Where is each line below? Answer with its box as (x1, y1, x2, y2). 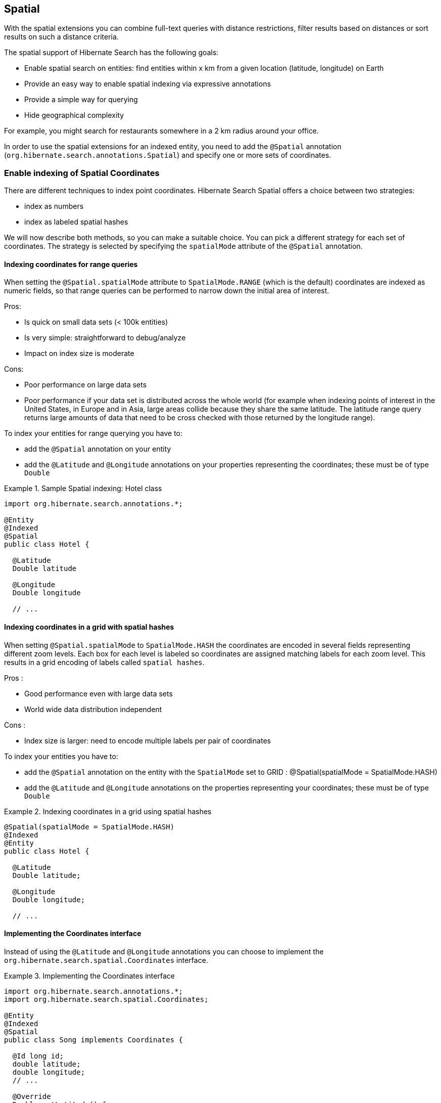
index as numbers (24, 202, 84, 211)
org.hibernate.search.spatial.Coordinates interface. (4, 955, 208, 964)
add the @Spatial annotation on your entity (24, 445, 171, 454)
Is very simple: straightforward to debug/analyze (24, 333, 186, 342)
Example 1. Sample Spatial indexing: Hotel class (4, 484, 162, 493)
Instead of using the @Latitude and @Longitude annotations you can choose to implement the (4, 947, 324, 956)
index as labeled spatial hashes (24, 217, 128, 227)
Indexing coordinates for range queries (4, 259, 138, 269)
